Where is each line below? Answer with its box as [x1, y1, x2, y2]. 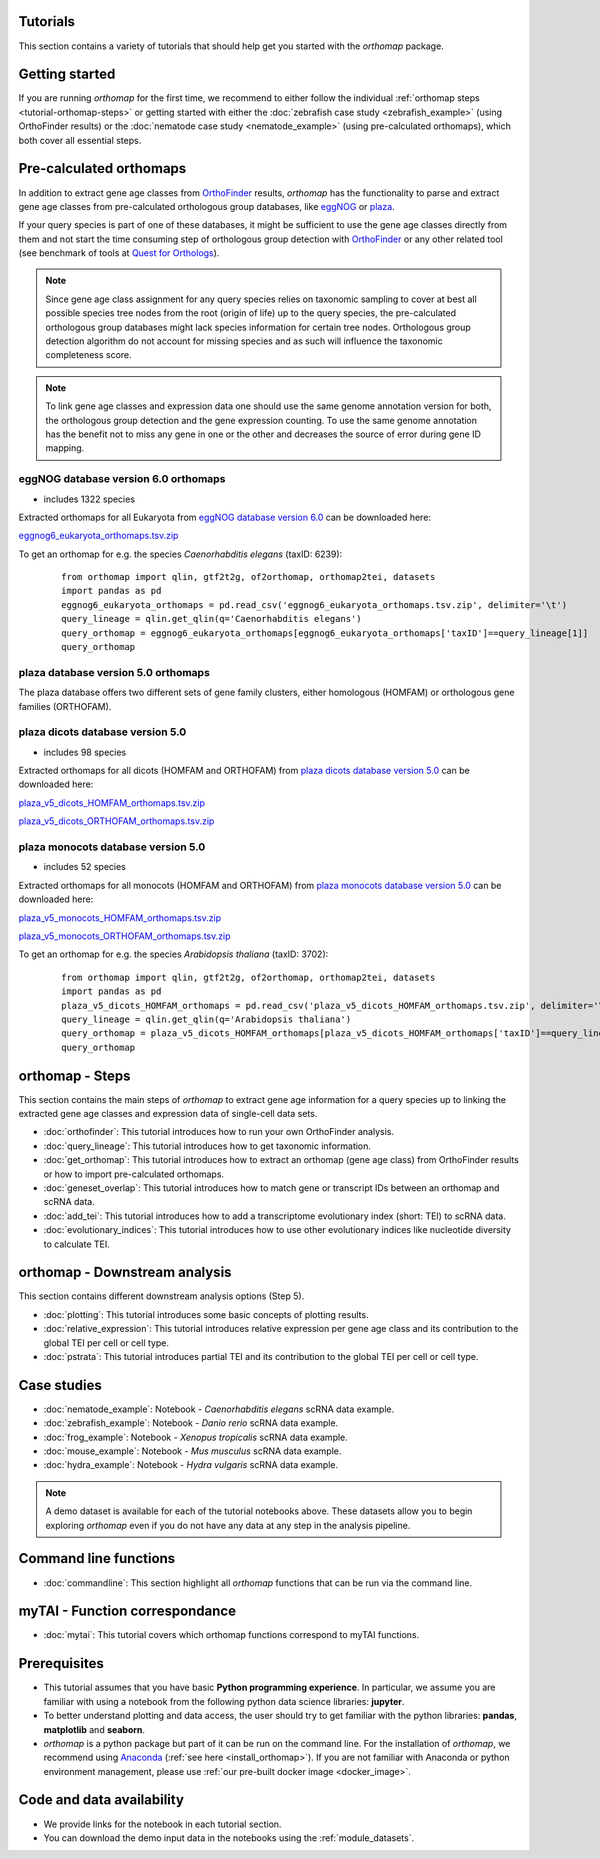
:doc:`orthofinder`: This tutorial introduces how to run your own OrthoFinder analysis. [43, 1126, 395, 1138]
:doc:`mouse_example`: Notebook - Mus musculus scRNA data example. [43, 1445, 342, 1457]
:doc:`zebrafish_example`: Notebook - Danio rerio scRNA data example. [43, 1417, 339, 1429]
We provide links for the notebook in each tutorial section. [43, 1818, 282, 1830]
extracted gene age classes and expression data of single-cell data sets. [18, 1107, 318, 1119]
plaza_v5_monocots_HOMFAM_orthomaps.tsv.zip [18, 911, 222, 924]
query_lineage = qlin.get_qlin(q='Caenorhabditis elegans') [61, 613, 362, 625]
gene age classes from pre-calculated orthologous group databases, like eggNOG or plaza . [18, 200, 395, 212]
